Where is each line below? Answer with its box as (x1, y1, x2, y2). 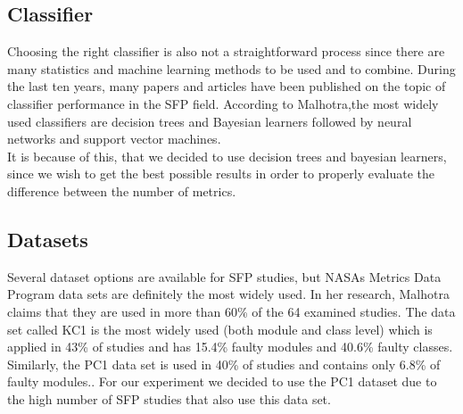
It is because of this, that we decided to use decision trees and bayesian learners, (7, 146, 447, 165)
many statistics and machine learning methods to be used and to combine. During (7, 59, 456, 78)
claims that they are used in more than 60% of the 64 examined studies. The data (7, 302, 456, 320)
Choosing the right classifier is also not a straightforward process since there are (7, 42, 445, 61)
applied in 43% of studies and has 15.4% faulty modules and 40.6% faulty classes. (7, 337, 453, 356)
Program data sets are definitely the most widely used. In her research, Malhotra (7, 285, 450, 303)
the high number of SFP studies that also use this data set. (7, 389, 331, 408)
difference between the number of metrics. (7, 181, 236, 200)
